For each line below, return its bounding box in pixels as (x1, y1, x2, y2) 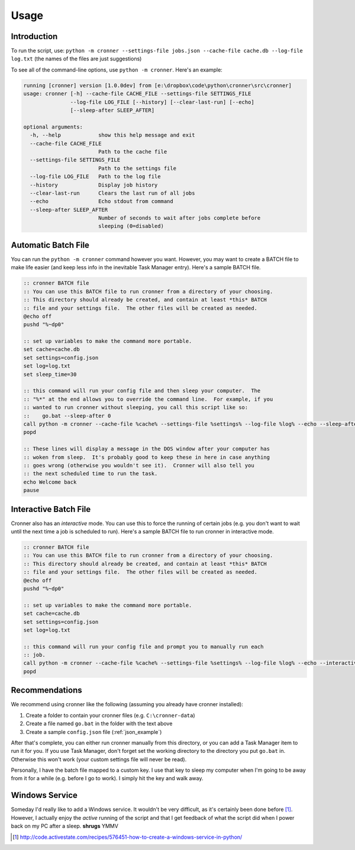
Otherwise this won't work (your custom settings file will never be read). (11, 755, 187, 763)
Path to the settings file (98, 165, 177, 172)
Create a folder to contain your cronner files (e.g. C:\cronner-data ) (25, 711, 195, 719)
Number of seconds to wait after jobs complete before (98, 215, 261, 221)
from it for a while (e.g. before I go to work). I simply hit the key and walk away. (11, 775, 204, 782)
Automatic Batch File (11, 240, 90, 250)
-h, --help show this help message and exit (30, 132, 195, 139)
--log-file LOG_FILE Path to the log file (30, 173, 161, 180)
